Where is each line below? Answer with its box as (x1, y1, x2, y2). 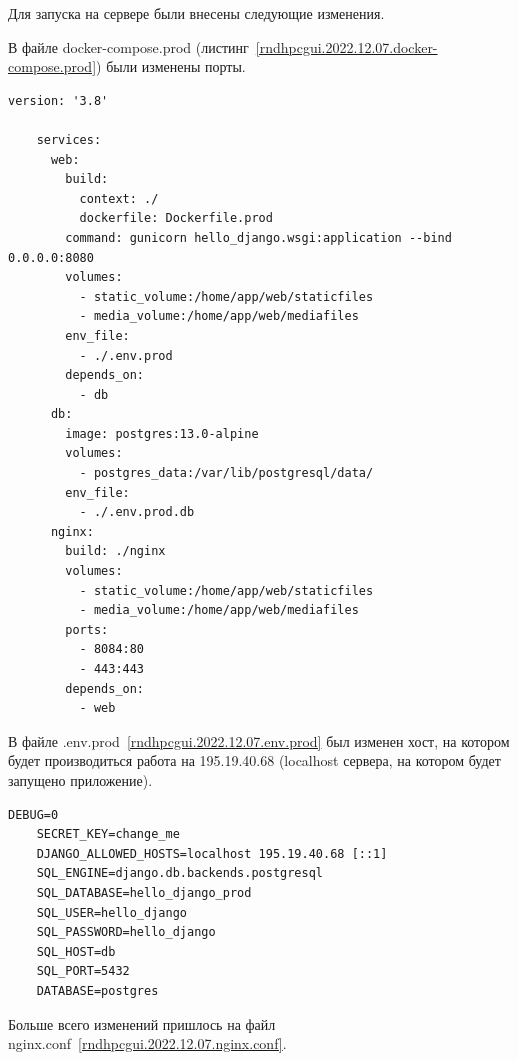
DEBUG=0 (8, 807, 59, 822)
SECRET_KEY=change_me (36, 827, 180, 842)
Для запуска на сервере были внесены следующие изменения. (8, 3, 385, 23)
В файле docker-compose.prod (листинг (8, 36, 249, 57)
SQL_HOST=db (36, 944, 116, 959)
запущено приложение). (8, 769, 153, 790)
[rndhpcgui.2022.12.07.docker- (255, 36, 438, 57)
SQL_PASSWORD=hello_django (36, 925, 216, 940)
